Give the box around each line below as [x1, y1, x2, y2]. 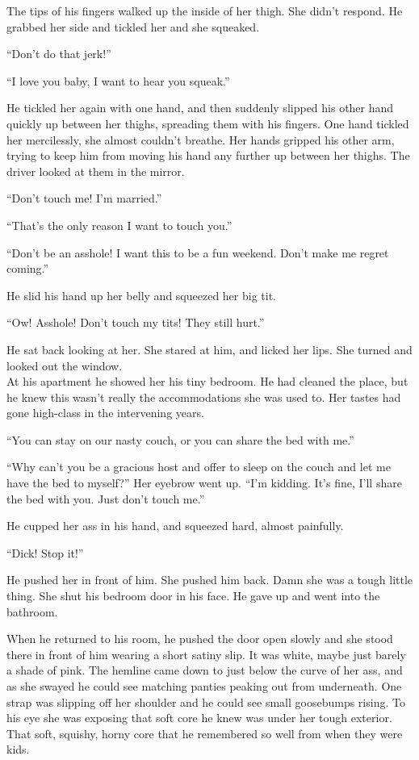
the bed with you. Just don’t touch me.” [6, 490, 205, 507]
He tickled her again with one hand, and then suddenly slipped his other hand [6, 99, 394, 116]
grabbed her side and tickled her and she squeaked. [6, 18, 260, 35]
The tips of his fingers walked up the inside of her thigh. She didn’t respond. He [6, 2, 403, 19]
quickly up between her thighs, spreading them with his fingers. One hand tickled [6, 115, 409, 132]
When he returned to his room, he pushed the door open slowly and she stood [6, 630, 393, 647]
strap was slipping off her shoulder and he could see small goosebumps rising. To [6, 693, 405, 710]
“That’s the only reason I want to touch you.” [6, 216, 233, 233]
